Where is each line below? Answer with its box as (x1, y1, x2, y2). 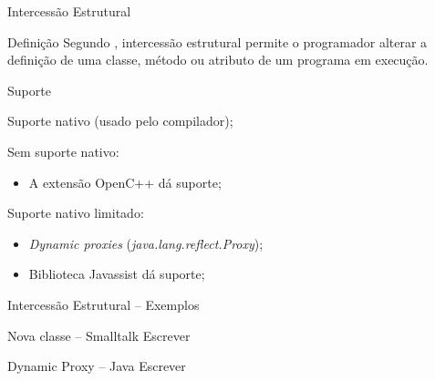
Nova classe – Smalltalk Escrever (7, 325, 191, 345)
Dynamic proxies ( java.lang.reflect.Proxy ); (28, 233, 264, 252)
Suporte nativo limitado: (7, 203, 144, 222)
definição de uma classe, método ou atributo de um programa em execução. (7, 50, 429, 69)
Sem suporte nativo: (7, 141, 119, 160)
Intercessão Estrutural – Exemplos (7, 294, 200, 314)
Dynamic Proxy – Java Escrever (7, 356, 186, 376)
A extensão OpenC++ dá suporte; (28, 172, 222, 191)
